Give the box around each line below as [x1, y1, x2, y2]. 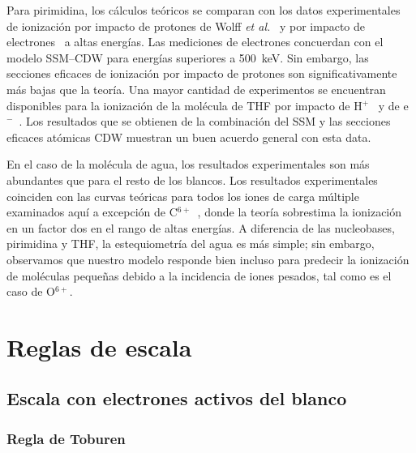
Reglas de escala [6, 330, 192, 363]
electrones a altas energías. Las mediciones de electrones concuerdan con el [6, 33, 384, 50]
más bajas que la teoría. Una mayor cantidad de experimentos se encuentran [6, 80, 386, 97]
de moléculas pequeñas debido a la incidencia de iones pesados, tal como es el [6, 267, 392, 284]
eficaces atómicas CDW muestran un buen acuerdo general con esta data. [6, 128, 371, 145]
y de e [378, 96, 409, 113]
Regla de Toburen [6, 428, 126, 448]
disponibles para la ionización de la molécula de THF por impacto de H [6, 96, 362, 113]
